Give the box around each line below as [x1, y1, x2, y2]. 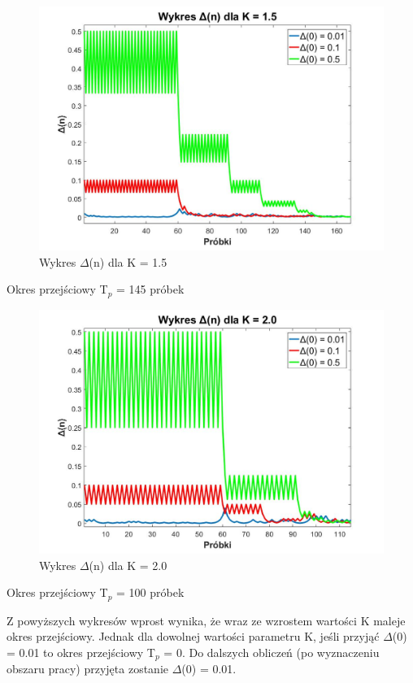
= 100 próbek [116, 584, 185, 601]
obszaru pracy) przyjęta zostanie [7, 660, 168, 677]
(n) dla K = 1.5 [89, 253, 167, 270]
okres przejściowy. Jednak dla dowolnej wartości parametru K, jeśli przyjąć [7, 628, 380, 645]
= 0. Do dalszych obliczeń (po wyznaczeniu [163, 643, 380, 660]
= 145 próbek [116, 281, 185, 298]
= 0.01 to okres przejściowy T [7, 643, 155, 660]
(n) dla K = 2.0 [89, 556, 167, 573]
